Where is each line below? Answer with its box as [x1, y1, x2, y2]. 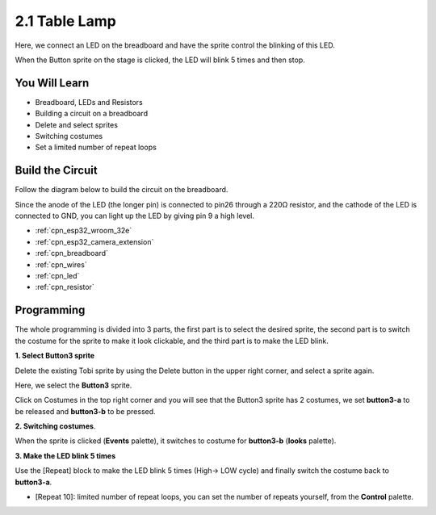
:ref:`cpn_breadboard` [35, 249, 109, 258]
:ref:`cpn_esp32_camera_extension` [35, 237, 154, 246]
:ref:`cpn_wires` [35, 259, 88, 270]
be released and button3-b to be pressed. [15, 406, 157, 416]
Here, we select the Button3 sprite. [15, 380, 132, 390]
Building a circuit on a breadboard [35, 109, 149, 119]
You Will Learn [15, 76, 90, 90]
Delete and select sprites [35, 119, 119, 129]
